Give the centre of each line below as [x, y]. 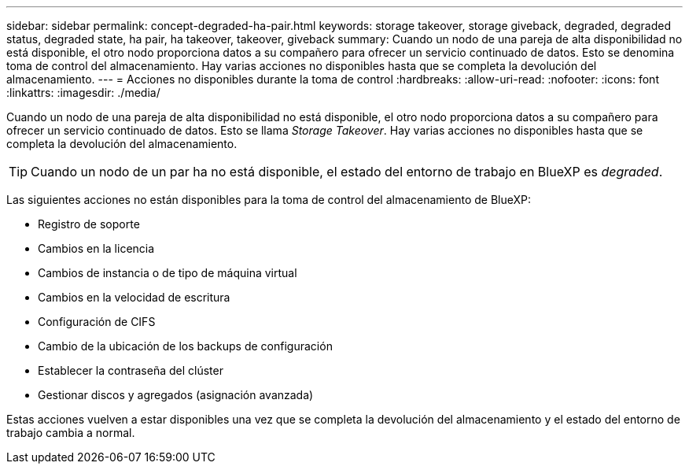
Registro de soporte [89, 224]
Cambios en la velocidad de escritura [134, 297]
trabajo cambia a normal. [71, 433]
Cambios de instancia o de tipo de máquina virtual [168, 273]
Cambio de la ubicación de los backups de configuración [185, 346]
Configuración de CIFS [97, 322]
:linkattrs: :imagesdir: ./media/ [83, 93]
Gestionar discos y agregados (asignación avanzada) [176, 395]
